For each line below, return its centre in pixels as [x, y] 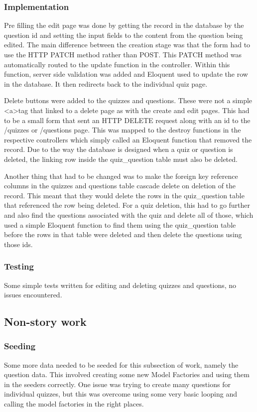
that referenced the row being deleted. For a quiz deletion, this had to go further [127, 205]
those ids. [18, 244]
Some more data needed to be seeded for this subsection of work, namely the [121, 364]
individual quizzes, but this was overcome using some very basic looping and [121, 394]
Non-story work [45, 322]
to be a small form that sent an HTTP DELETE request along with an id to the [127, 120]
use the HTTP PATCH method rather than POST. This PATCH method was [123, 54]
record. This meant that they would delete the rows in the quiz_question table [124, 195]
